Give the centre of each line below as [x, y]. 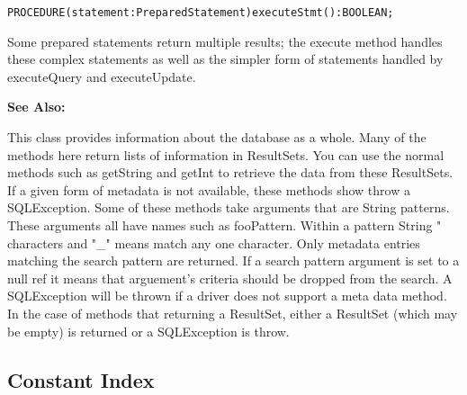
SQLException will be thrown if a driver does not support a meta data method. [227, 296]
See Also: [36, 107]
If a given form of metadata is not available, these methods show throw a [209, 189]
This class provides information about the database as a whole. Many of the [217, 137]
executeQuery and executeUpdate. [102, 76]
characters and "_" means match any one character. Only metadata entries [214, 242]
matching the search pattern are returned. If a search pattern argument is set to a [233, 260]
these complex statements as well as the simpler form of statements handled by [225, 59]
